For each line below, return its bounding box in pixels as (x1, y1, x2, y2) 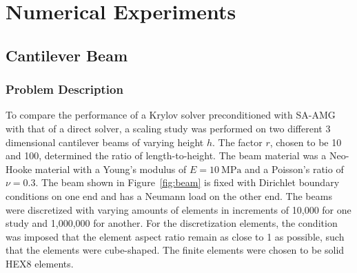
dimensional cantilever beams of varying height (6, 134, 204, 149)
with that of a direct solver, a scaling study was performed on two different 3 (6, 121, 331, 135)
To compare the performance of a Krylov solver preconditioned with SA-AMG (6, 108, 336, 122)
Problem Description (6, 81, 123, 98)
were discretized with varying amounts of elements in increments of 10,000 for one (6, 202, 351, 216)
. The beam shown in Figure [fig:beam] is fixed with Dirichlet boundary (35, 175, 340, 190)
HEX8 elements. (6, 256, 74, 270)
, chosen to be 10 (269, 134, 342, 149)
